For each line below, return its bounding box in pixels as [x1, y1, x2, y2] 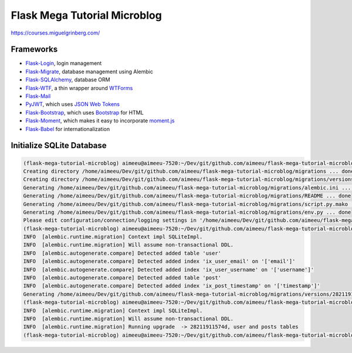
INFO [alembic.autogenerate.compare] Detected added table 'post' [23, 275, 222, 281]
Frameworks [11, 44, 58, 54]
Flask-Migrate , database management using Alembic [25, 68, 154, 75]
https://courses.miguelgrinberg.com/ [11, 29, 100, 36]
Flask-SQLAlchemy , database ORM [25, 76, 111, 83]
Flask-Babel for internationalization [25, 125, 110, 132]
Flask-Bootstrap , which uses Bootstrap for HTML [25, 109, 144, 116]
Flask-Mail [25, 92, 51, 100]
